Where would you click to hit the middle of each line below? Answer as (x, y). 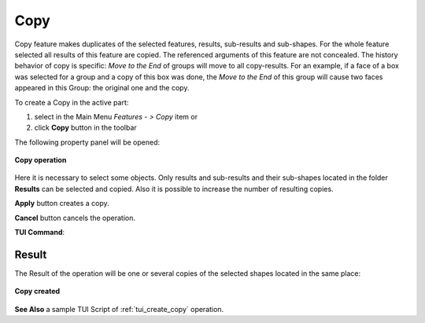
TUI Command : (40, 233)
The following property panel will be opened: (87, 142)
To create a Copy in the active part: (72, 102)
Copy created (37, 292)
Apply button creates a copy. (62, 204)
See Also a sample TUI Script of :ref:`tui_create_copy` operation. (119, 309)
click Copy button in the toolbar (85, 128)
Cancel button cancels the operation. (75, 218)
